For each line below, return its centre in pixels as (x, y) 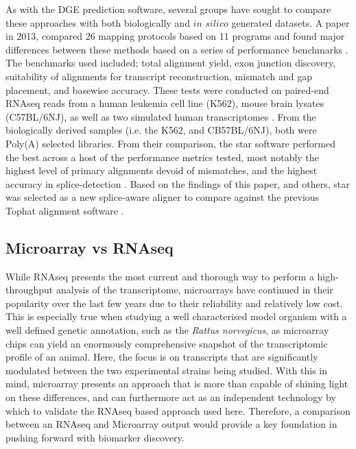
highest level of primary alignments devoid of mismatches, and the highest (162, 170)
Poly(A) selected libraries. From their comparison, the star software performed (171, 143)
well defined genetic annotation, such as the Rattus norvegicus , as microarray (167, 330)
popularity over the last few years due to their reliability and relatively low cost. (174, 303)
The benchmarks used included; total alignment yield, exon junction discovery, (171, 63)
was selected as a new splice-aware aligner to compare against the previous (163, 197)
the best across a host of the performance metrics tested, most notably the (162, 157)
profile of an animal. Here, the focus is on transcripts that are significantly (162, 357)
